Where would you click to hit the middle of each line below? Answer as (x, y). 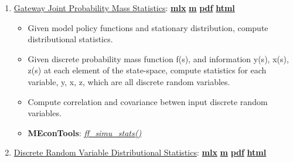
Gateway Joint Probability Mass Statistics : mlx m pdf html (124, 8)
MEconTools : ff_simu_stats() (85, 132)
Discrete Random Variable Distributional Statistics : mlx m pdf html (140, 152)
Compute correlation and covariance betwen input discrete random (148, 101)
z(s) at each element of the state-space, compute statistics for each (147, 70)
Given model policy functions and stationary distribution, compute (148, 27)
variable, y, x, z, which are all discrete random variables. (129, 81)
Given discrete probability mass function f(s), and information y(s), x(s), (158, 58)
